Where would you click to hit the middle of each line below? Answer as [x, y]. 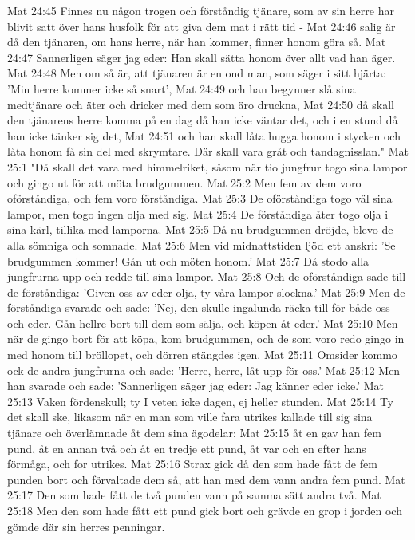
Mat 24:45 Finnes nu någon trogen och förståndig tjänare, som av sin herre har [201, 10]
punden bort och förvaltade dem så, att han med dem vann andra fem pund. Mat [206, 479]
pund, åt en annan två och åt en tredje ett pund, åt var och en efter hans [187, 448]
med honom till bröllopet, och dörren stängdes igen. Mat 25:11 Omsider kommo [202, 355]
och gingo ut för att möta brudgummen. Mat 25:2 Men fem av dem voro [184, 182]
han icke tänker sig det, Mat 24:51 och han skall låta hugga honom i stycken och [204, 135]
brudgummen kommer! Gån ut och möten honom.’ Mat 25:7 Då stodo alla [188, 260]
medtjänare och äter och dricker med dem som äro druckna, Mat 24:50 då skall [201, 104]
